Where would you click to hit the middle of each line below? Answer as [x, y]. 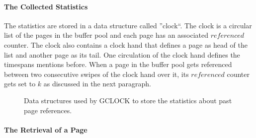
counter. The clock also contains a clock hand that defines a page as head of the [126, 44]
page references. [48, 110]
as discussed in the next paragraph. [97, 84]
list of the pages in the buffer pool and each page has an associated [106, 35]
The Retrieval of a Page [46, 129]
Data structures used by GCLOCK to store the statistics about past [128, 100]
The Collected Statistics [46, 6]
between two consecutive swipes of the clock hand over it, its [96, 74]
